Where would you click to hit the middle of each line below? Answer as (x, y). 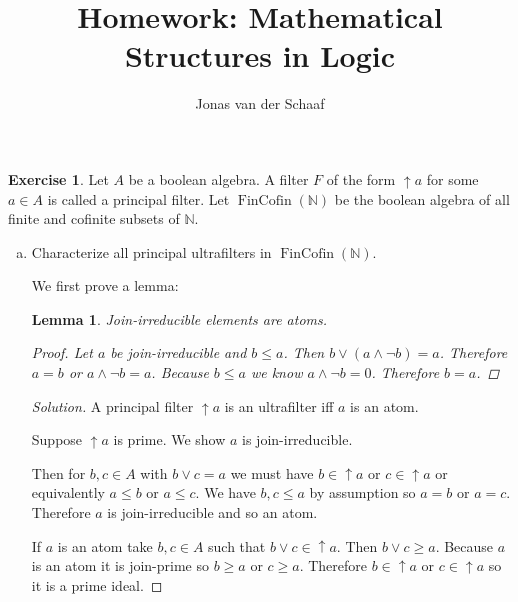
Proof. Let (62, 352)
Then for (58, 472)
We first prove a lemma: (105, 285)
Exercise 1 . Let (58, 178)
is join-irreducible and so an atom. (212, 512)
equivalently (68, 492)
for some (452, 178)
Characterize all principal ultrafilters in (151, 251)
